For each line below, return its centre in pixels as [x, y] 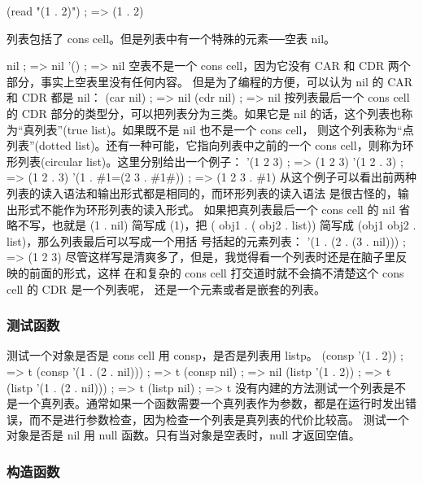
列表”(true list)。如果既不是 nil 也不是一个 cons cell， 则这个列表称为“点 [224, 129]
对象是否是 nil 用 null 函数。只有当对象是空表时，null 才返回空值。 [183, 435]
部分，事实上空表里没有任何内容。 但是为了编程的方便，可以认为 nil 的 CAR [210, 81]
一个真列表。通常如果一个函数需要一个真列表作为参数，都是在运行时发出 [211, 403]
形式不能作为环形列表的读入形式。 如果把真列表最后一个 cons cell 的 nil [206, 209]
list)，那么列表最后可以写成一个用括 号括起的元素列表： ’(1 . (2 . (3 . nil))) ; [206, 240]
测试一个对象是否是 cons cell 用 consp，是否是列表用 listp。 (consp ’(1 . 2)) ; [205, 355]
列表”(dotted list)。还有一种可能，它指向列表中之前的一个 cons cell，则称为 [205, 145]
